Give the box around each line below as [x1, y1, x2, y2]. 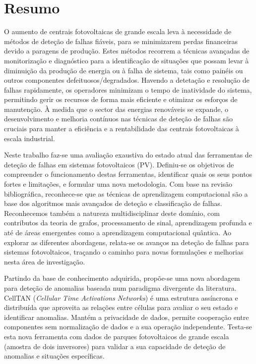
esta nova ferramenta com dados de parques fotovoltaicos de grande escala [4, 331, 229, 341]
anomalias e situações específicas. [4, 351, 105, 361]
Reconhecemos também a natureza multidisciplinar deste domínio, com [4, 208, 220, 218]
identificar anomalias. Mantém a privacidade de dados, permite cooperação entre [4, 312, 249, 322]
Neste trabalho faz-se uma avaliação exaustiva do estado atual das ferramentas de [4, 150, 252, 160]
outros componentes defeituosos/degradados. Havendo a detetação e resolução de [4, 75, 250, 85]
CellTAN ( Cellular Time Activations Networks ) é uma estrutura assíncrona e [4, 292, 238, 303]
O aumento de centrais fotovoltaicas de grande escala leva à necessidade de [4, 26, 232, 37]
